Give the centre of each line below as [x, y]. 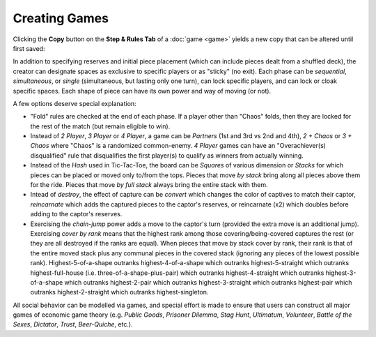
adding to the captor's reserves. [76, 214]
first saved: [29, 48]
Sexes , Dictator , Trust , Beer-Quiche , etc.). [73, 324]
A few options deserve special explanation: [75, 103]
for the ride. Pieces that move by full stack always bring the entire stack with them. [149, 185]
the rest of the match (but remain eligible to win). [100, 126]
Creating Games [61, 18]
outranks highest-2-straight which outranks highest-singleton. [119, 292]
